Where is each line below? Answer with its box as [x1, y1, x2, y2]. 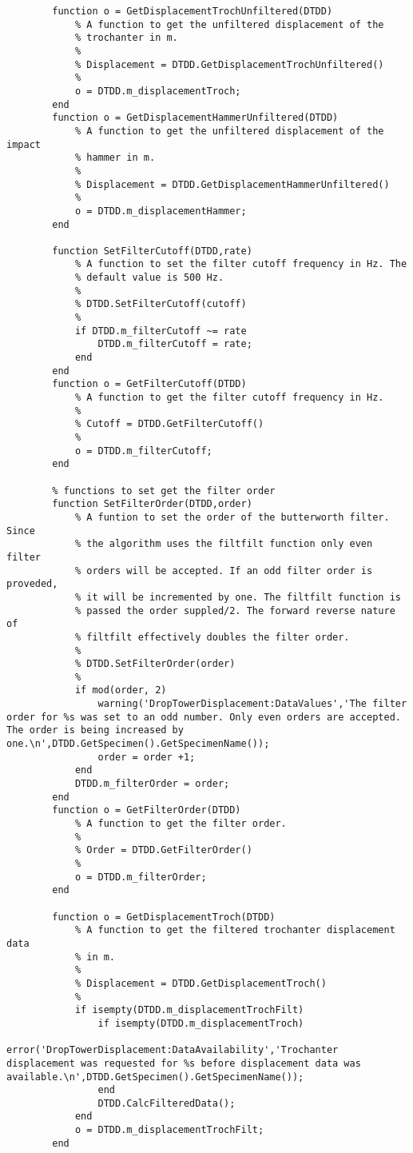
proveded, [6, 578, 58, 590]
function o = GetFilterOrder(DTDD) [52, 804, 241, 816]
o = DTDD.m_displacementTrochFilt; [74, 1124, 264, 1136]
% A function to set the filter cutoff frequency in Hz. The [74, 258, 407, 270]
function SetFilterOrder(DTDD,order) [52, 498, 252, 510]
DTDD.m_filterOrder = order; [74, 778, 230, 790]
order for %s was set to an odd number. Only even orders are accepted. [6, 711, 401, 723]
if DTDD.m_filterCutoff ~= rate [74, 325, 247, 337]
